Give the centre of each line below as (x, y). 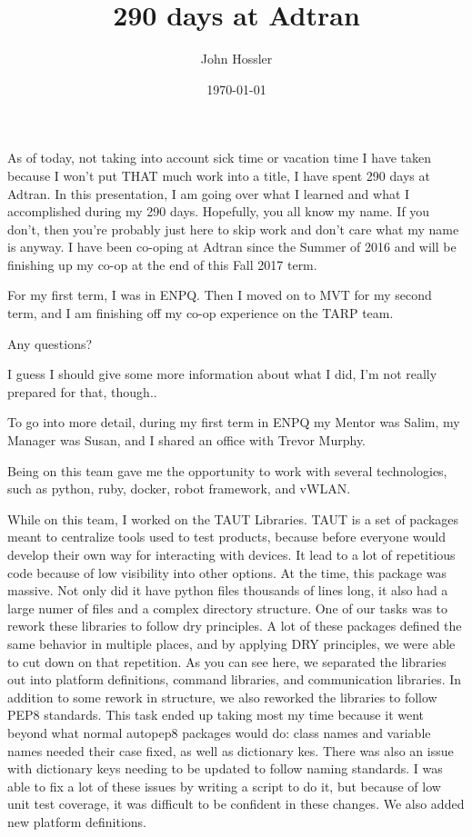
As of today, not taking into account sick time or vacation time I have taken (220, 158)
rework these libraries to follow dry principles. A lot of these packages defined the (235, 626)
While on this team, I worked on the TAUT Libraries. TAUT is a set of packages (233, 518)
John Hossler (236, 59)
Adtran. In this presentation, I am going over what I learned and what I (209, 193)
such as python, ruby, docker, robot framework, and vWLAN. (179, 488)
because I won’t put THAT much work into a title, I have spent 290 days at (219, 175)
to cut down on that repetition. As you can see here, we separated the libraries (227, 661)
